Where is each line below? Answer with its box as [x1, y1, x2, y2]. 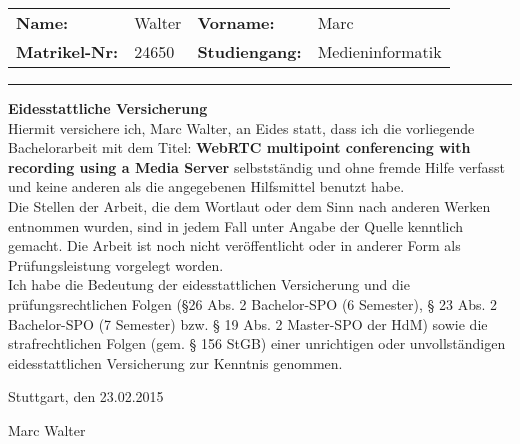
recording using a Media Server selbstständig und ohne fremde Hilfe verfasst [8, 156, 506, 177]
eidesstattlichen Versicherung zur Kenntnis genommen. [8, 352, 343, 373]
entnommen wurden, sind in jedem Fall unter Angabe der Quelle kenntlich [8, 215, 464, 236]
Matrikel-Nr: [16, 40, 119, 63]
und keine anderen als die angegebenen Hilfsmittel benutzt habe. [8, 176, 405, 197]
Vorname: [197, 11, 275, 34]
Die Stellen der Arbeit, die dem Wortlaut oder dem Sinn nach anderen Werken [8, 195, 491, 216]
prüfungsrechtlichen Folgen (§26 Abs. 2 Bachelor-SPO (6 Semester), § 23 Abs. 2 [8, 293, 498, 314]
